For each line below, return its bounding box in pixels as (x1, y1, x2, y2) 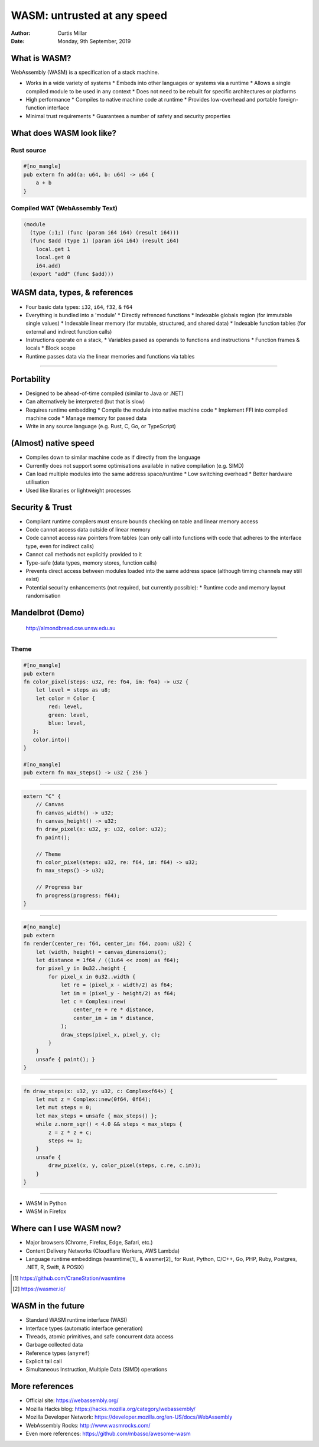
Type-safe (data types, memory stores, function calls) (25, 559, 157, 566)
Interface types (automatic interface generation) (25, 1325, 143, 1332)
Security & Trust (11, 502, 72, 512)
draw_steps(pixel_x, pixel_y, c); (60, 1031, 161, 1038)
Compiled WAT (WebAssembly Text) (11, 204, 118, 212)
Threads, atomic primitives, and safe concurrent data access (25, 1332, 174, 1340)
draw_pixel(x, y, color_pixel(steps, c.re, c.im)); (48, 1162, 201, 1169)
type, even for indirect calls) (25, 542, 95, 549)
